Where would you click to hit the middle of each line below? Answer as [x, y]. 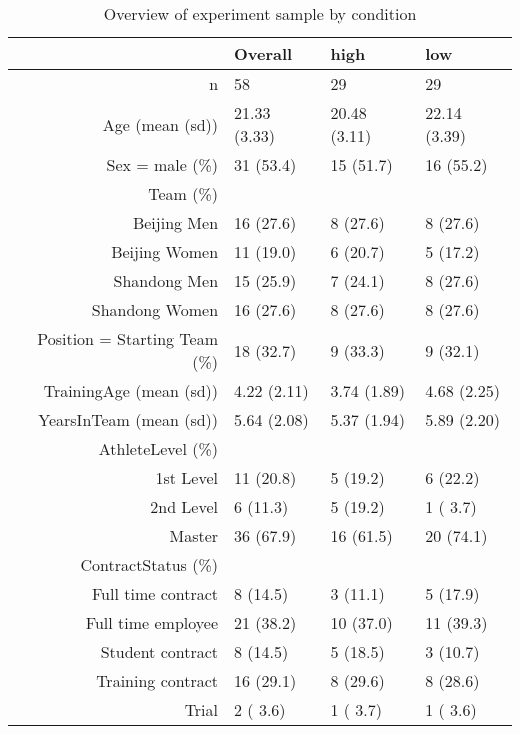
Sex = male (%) [162, 164]
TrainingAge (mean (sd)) [131, 390]
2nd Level [184, 506]
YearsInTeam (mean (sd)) [128, 419]
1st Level [187, 477]
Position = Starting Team [128, 338]
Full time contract [155, 593]
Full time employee [152, 622]
